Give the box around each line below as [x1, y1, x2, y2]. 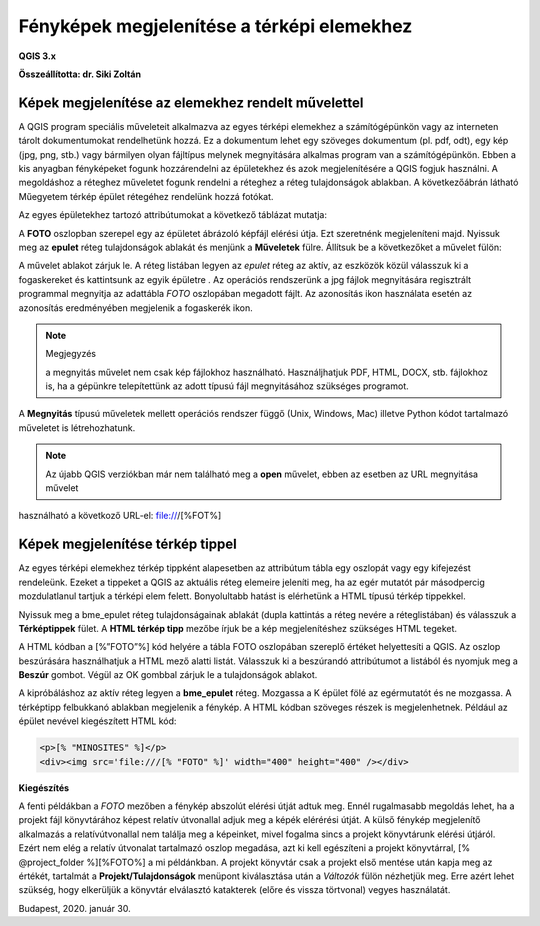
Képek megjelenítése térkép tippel [18, 536, 237, 553]
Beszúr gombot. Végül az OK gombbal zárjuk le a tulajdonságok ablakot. [18, 669, 318, 681]
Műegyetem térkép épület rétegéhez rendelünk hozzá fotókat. [18, 190, 274, 202]
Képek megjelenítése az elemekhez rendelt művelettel [18, 94, 364, 111]
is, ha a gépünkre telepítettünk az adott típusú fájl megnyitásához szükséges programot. [45, 380, 409, 392]
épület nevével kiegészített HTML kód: [18, 715, 177, 727]
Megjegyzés [45, 348, 97, 360]
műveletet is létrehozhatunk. [18, 421, 136, 434]
